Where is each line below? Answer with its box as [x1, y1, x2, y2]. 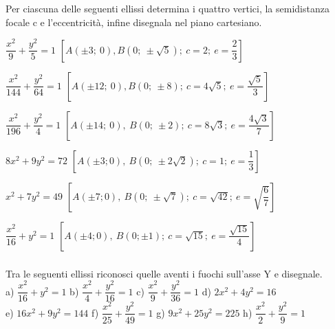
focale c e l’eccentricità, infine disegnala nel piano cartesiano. [6, 14, 262, 29]
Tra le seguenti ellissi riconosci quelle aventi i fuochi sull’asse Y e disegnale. [6, 266, 323, 280]
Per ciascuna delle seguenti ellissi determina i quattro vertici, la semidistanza [6, 1, 329, 15]
